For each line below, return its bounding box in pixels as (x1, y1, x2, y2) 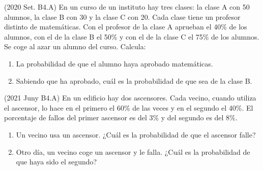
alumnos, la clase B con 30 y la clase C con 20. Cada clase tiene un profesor (4, 11, 241, 22)
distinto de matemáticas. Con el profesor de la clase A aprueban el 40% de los (4, 21, 247, 32)
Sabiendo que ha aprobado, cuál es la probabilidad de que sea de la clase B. (16, 75, 252, 86)
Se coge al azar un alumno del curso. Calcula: (4, 41, 146, 52)
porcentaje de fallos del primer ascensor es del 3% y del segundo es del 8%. (4, 112, 238, 123)
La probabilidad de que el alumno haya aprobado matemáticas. (16, 58, 213, 69)
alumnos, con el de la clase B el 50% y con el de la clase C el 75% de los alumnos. (4, 31, 259, 42)
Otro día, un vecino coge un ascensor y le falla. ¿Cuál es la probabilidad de (16, 146, 250, 157)
